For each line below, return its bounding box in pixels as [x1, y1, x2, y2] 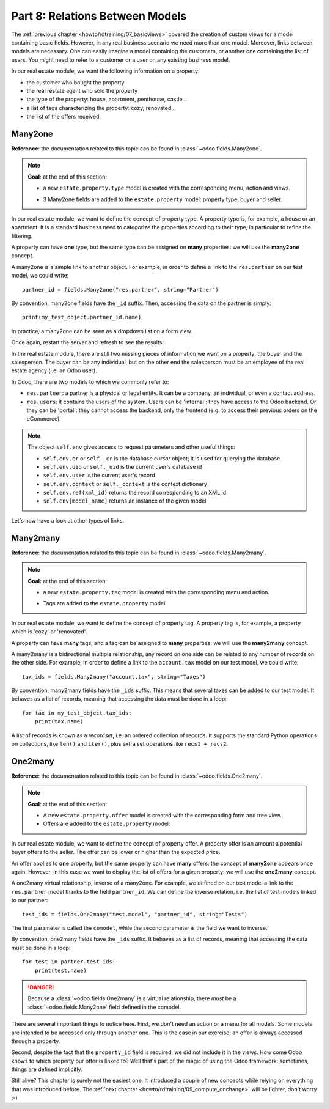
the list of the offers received [26, 113, 100, 120]
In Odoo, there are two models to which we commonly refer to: [11, 378, 169, 385]
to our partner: [11, 896, 48, 904]
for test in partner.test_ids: [22, 959, 116, 965]
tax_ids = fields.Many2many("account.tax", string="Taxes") [22, 673, 206, 680]
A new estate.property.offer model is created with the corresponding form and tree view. [43, 812, 282, 819]
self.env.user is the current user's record [43, 471, 155, 479]
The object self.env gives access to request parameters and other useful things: [28, 443, 235, 451]
